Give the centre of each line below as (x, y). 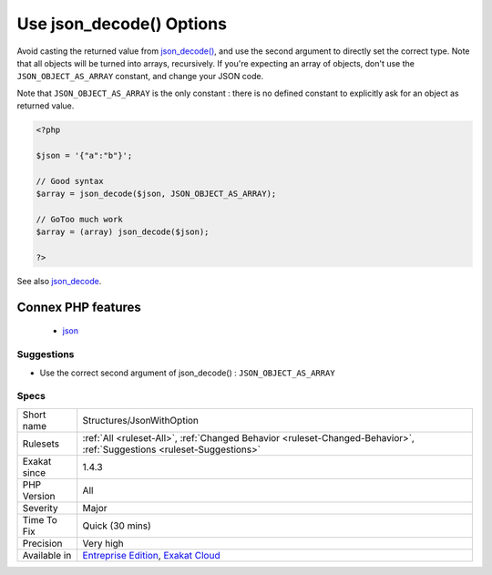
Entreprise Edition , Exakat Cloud (151, 555)
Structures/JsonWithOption (141, 420)
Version (39, 496)
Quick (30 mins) (117, 526)
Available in (47, 555)
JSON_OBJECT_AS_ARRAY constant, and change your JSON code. (140, 77)
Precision (42, 543)
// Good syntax (70, 181)
